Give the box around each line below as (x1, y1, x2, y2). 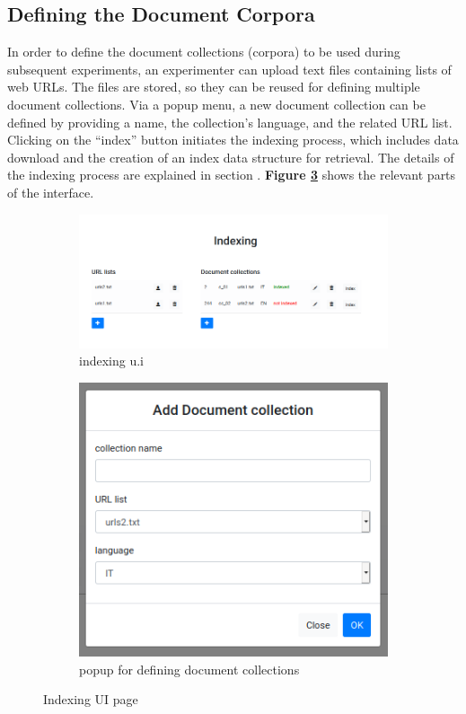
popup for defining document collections (79, 659, 300, 678)
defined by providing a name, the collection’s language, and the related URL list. (7, 112, 453, 131)
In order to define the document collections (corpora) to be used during (7, 42, 400, 61)
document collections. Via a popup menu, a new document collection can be (7, 94, 426, 113)
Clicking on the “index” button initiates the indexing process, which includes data (7, 130, 459, 149)
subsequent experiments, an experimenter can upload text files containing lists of (7, 59, 452, 78)
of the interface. (7, 182, 94, 201)
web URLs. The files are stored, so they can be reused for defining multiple (7, 77, 420, 96)
